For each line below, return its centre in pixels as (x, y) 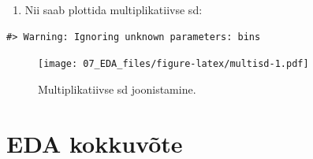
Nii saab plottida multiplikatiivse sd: (114, 9)
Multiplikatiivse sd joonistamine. (117, 89)
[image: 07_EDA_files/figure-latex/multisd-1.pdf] (173, 64)
